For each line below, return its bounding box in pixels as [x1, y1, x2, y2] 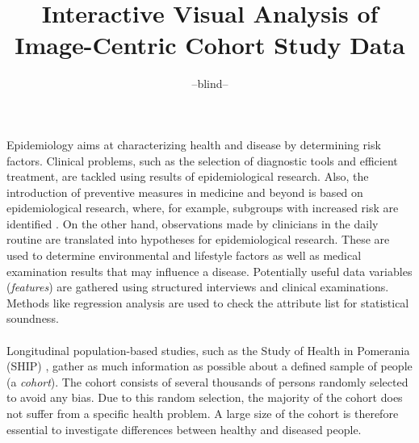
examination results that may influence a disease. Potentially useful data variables [6, 262, 413, 279]
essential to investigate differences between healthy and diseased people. [6, 420, 362, 437]
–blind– [191, 75, 228, 92]
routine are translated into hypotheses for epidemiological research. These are [6, 231, 390, 248]
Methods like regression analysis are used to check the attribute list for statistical [6, 294, 409, 311]
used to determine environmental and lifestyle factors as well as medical [6, 247, 362, 264]
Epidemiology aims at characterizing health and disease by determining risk [6, 136, 381, 153]
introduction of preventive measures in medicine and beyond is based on [6, 183, 363, 200]
